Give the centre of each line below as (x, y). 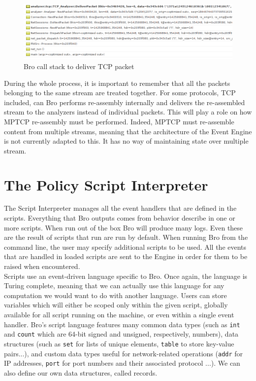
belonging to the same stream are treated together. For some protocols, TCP (120, 93)
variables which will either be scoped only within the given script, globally (116, 305)
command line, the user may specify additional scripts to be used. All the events (125, 247)
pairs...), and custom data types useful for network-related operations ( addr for (124, 353)
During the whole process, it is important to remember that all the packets (117, 83)
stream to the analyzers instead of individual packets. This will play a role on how (128, 112)
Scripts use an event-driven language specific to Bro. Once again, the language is (126, 276)
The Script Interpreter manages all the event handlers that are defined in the (120, 208)
